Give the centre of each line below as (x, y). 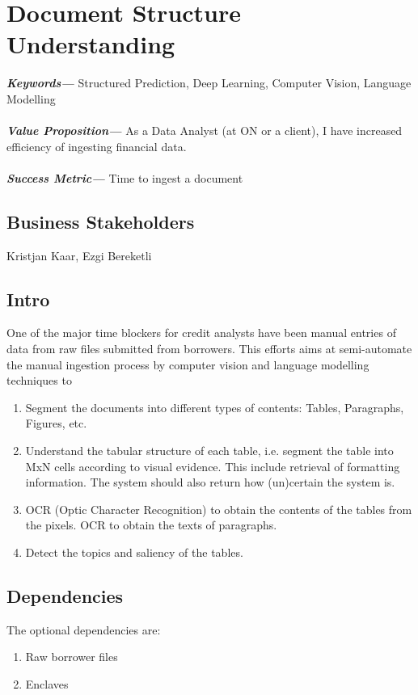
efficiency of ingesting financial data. (97, 146)
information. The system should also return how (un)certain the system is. (210, 482)
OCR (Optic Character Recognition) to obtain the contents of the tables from (219, 509)
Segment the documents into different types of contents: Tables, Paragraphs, (215, 407)
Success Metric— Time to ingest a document (125, 177)
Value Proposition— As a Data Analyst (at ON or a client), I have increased (205, 131)
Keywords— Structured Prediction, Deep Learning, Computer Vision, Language (209, 83)
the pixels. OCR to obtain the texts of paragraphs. (151, 525)
